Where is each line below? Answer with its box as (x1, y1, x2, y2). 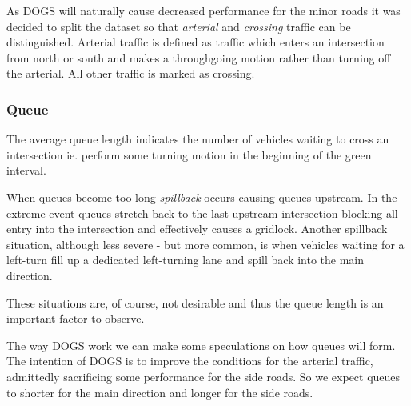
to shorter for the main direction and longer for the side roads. (6, 384, 313, 400)
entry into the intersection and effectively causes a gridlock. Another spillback (6, 220, 388, 237)
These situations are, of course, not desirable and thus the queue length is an (6, 294, 384, 311)
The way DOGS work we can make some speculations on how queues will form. (6, 336, 396, 353)
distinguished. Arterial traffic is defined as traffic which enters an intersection (6, 34, 385, 50)
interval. (6, 162, 46, 179)
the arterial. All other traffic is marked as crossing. (6, 65, 255, 82)
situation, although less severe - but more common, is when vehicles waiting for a (6, 235, 405, 252)
